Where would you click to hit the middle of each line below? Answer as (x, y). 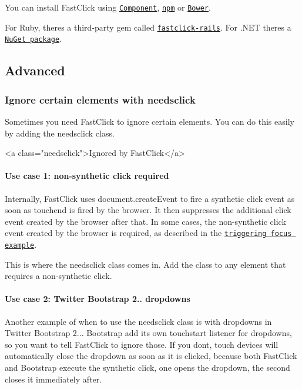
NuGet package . (33, 39)
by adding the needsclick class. (60, 133)
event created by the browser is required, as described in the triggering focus (148, 233)
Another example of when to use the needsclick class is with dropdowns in (138, 321)
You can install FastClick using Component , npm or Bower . (108, 7)
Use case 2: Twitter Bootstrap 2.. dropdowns (98, 299)
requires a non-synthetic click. (58, 276)
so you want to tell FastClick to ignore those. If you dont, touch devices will (142, 344)
